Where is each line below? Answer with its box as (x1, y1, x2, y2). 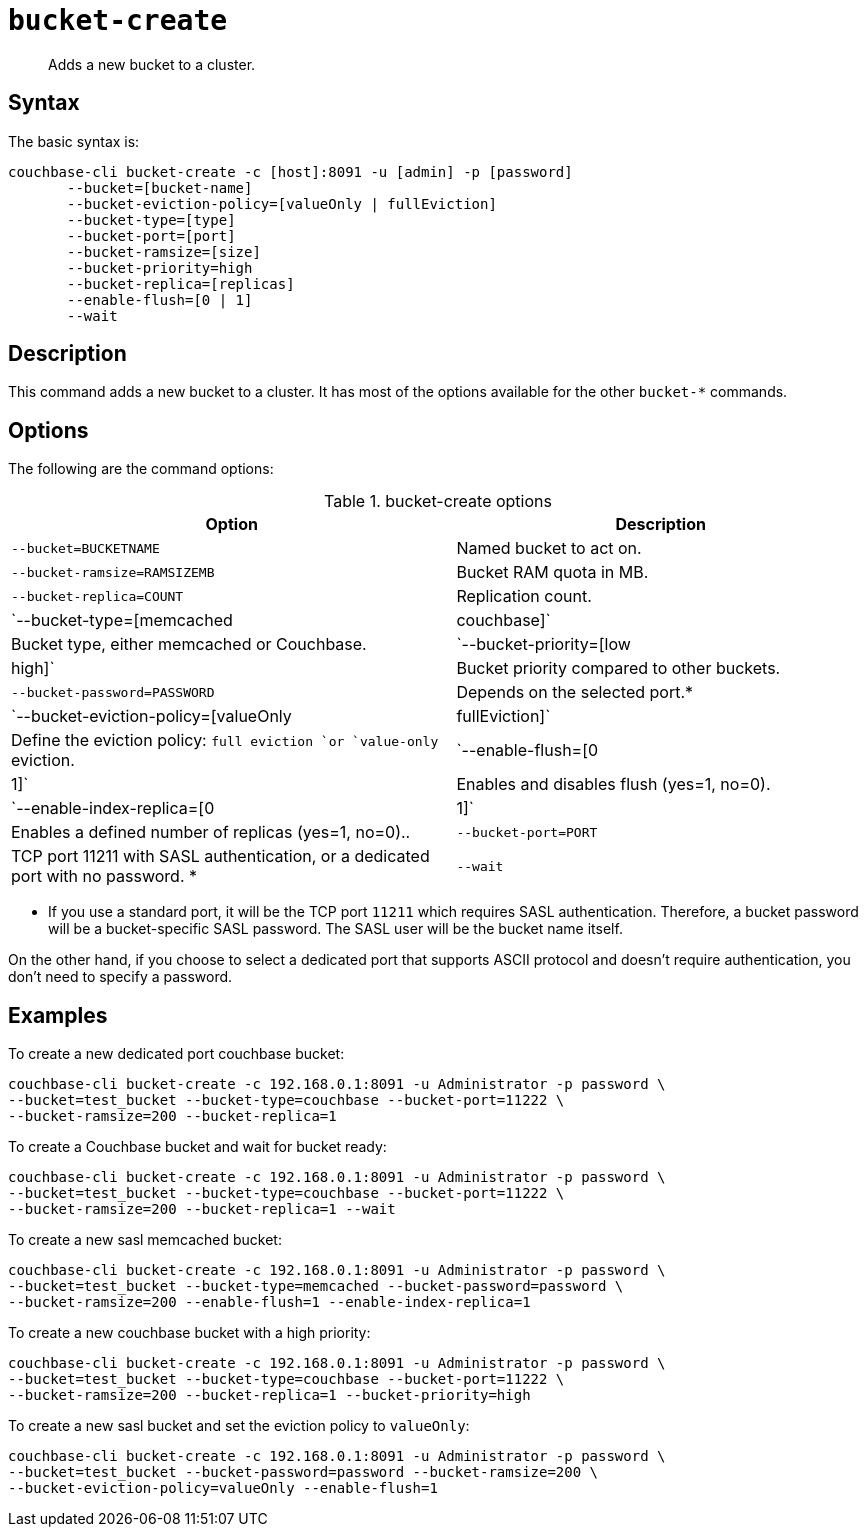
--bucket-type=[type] (67, 211, 236, 228)
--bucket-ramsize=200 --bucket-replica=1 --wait (8, 1201, 396, 1218)
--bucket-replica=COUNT (11, 588, 184, 604)
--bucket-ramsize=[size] (67, 243, 261, 260)
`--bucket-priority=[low (456, 634, 631, 655)
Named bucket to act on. (456, 538, 642, 559)
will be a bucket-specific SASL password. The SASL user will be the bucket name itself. (48, 920, 623, 938)
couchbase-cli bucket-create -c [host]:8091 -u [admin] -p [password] (8, 163, 573, 180)
